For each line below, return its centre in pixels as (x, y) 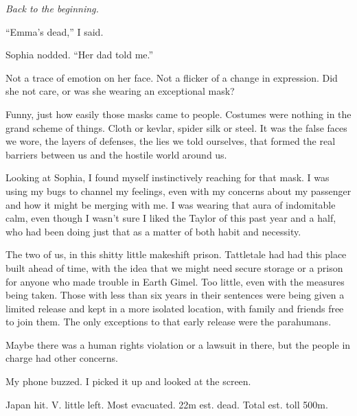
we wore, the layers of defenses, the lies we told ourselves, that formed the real (171, 141)
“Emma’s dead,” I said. (55, 31)
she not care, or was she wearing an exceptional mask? (120, 91)
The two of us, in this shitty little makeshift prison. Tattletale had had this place (176, 254)
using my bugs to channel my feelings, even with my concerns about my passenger (178, 190)
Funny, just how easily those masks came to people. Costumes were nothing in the (178, 114)
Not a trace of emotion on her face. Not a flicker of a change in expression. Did (172, 77)
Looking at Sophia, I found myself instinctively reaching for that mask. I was (168, 177)
